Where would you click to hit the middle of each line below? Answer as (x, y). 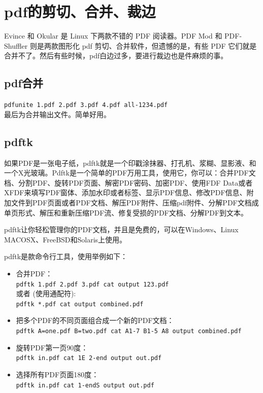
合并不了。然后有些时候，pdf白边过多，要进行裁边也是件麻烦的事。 (116, 56)
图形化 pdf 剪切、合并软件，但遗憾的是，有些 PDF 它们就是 (157, 45)
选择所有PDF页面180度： (57, 374)
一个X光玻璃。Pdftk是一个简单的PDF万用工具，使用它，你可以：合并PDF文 (130, 173)
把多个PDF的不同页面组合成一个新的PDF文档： (95, 320)
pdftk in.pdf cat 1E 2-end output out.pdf (89, 358)
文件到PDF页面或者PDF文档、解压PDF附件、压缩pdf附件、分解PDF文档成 (135, 202)
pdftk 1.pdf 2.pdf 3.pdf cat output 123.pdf (92, 284)
